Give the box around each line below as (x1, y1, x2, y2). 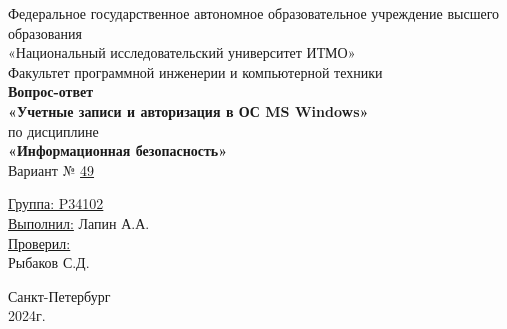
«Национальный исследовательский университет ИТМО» (8, 42, 356, 63)
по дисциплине (8, 120, 99, 141)
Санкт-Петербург (8, 285, 111, 306)
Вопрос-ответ (8, 81, 94, 102)
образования (8, 22, 82, 43)
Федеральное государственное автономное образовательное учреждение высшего (8, 3, 500, 23)
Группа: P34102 (8, 193, 104, 214)
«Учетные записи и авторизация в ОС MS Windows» (8, 100, 369, 121)
